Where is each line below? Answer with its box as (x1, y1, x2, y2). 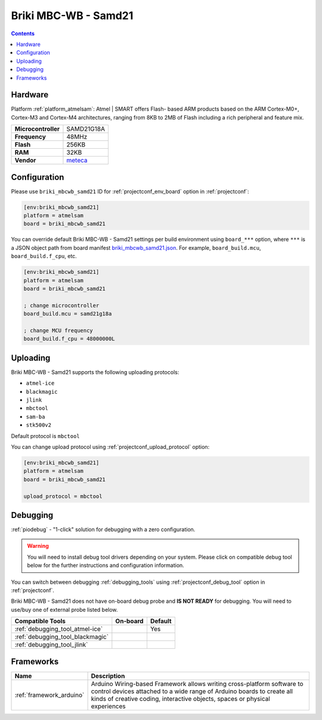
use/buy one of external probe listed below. (11, 606, 118, 613)
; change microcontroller (23, 302, 100, 309)
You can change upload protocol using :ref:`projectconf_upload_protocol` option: (11, 443, 210, 451)
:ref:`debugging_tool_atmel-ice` (14, 625, 103, 633)
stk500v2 (26, 422, 52, 428)
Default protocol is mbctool (11, 432, 80, 439)
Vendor (14, 156, 36, 164)
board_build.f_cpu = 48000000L (23, 335, 116, 342)
